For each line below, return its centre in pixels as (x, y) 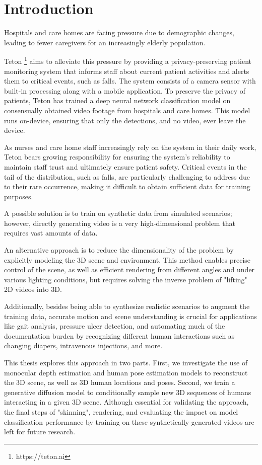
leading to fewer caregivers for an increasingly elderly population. (105, 42)
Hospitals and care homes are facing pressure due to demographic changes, (119, 32)
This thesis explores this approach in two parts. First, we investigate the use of (126, 362)
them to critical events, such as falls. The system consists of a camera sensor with (130, 81)
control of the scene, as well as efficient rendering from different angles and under (129, 269)
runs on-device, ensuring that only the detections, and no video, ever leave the (125, 120)
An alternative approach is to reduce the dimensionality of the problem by (119, 250)
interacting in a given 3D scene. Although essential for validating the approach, (126, 402)
